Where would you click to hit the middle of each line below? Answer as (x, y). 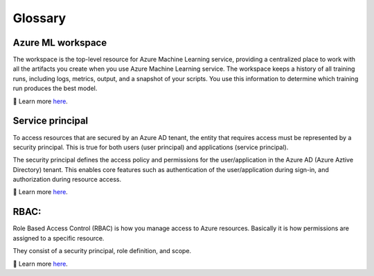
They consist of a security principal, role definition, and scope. (102, 251)
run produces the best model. (55, 88)
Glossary (39, 18)
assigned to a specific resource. (59, 238)
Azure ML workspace (60, 43)
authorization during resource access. (67, 180)
